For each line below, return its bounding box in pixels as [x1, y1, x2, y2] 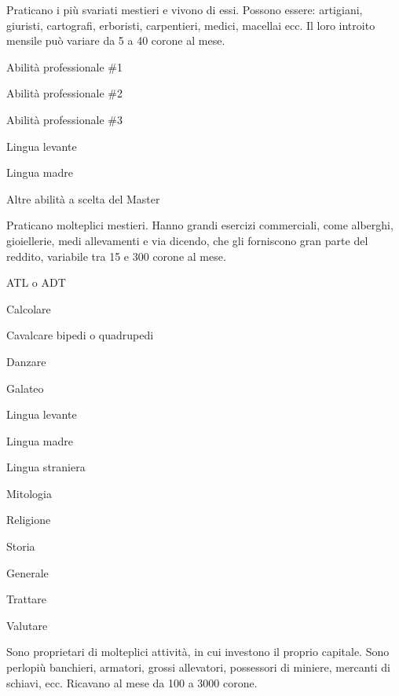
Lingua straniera [6, 459, 86, 475]
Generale [6, 564, 49, 581]
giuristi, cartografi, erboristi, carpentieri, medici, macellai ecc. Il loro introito [6, 16, 375, 33]
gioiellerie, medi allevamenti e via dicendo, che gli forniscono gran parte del [6, 232, 368, 248]
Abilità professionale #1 [6, 58, 123, 75]
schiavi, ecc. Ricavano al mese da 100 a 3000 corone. [6, 674, 258, 691]
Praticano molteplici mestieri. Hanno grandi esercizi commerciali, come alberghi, [6, 217, 394, 233]
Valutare [6, 617, 48, 633]
